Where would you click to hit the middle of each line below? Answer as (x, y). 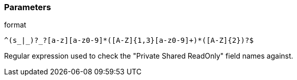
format (15, 25)
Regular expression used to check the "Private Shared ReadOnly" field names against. (149, 56)
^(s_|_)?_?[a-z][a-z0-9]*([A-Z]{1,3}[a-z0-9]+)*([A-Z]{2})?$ (129, 41)
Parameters (28, 7)
